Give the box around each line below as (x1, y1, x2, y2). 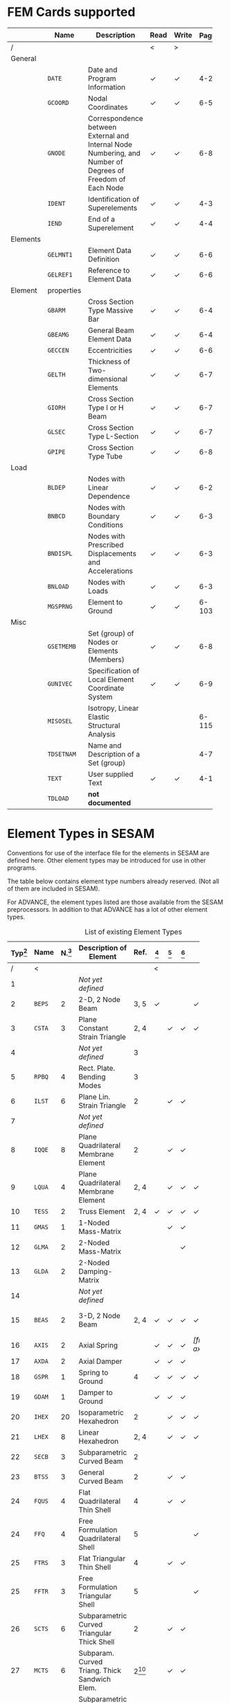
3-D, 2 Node (78, 1311, 121, 1321)
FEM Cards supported (7, 4, 136, 20)
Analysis (87, 730, 116, 739)
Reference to (87, 265, 130, 275)
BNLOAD (47, 583, 69, 591)
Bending (78, 1072, 106, 1082)
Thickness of (87, 357, 130, 367)
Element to (87, 598, 123, 607)
